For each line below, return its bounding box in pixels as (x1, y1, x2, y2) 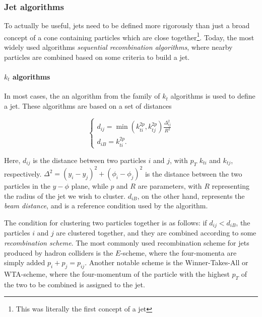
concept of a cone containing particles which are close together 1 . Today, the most (4, 30, 254, 42)
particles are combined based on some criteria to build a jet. (4, 51, 190, 62)
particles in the (4, 181, 50, 191)
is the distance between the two (145, 168, 242, 179)
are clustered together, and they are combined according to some (56, 227, 256, 238)
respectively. (4, 168, 42, 179)
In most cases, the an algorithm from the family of (4, 91, 160, 101)
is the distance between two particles (33, 154, 146, 165)
